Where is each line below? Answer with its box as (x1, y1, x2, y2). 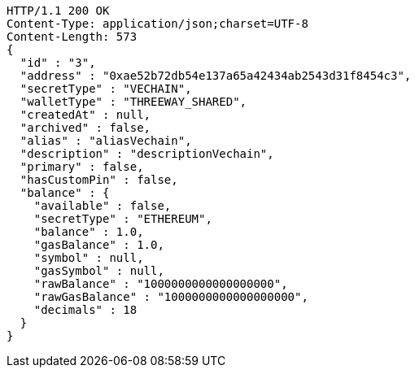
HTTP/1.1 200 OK (7, 4, 110, 17)
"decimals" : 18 (33, 303, 138, 316)
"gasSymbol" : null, (33, 264, 164, 277)
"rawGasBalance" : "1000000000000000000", (33, 290, 308, 303)
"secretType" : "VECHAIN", (20, 82, 192, 95)
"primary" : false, (20, 160, 144, 173)
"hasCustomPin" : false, (20, 173, 178, 186)
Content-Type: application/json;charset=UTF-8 (7, 17, 308, 30)
